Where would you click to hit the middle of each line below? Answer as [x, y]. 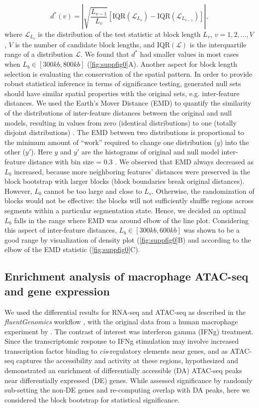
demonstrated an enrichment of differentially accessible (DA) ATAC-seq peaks [123, 370]
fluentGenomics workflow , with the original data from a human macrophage [121, 322]
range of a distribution [39, 54]
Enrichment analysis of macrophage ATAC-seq [127, 276]
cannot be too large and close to [93, 191]
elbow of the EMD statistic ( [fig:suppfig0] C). [72, 249]
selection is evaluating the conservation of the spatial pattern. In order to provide [129, 73]
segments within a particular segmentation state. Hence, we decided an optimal [125, 210]
